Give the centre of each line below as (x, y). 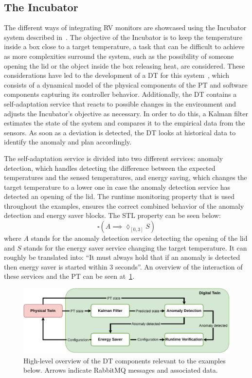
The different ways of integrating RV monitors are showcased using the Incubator (125, 27)
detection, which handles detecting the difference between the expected (110, 168)
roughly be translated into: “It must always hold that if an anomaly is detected (122, 257)
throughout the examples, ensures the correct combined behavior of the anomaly (124, 206)
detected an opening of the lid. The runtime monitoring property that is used (119, 196)
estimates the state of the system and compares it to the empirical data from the (125, 123)
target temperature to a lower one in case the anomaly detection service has (117, 187)
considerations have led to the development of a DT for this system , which (117, 75)
